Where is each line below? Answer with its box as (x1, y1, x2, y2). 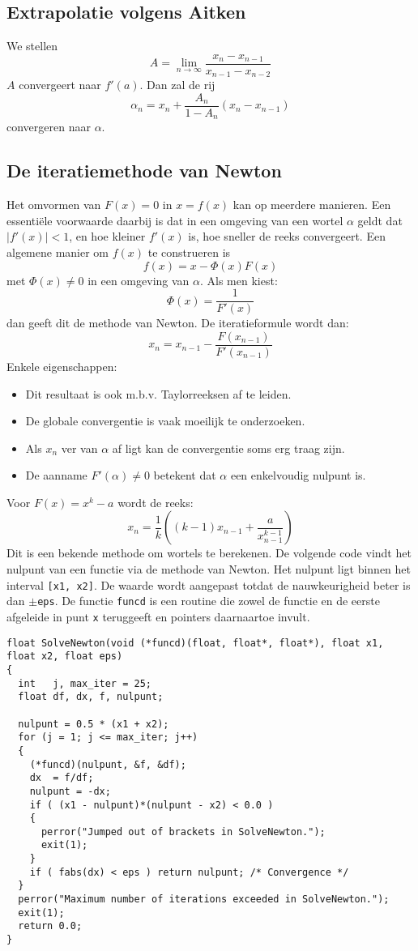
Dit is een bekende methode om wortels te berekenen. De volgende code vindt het (6, 544, 412, 561)
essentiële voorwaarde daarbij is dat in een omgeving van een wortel (6, 211, 343, 228)
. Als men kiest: (200, 271, 278, 288)
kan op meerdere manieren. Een (232, 196, 391, 213)
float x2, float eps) (6, 650, 123, 663)
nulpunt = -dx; (29, 785, 111, 797)
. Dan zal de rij (139, 76, 215, 93)
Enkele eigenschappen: (6, 357, 117, 374)
